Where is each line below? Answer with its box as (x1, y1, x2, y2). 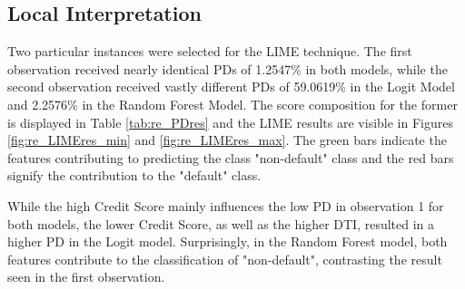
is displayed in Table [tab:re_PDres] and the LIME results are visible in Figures (7, 112, 453, 131)
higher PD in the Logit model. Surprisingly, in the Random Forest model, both (7, 232, 448, 251)
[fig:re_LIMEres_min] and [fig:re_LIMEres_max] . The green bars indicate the (7, 130, 447, 149)
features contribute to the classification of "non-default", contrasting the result (7, 249, 442, 268)
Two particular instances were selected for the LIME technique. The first (7, 42, 412, 61)
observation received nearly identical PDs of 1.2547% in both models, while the (7, 59, 448, 78)
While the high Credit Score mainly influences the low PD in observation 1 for (7, 196, 444, 215)
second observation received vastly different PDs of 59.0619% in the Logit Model (7, 77, 455, 96)
